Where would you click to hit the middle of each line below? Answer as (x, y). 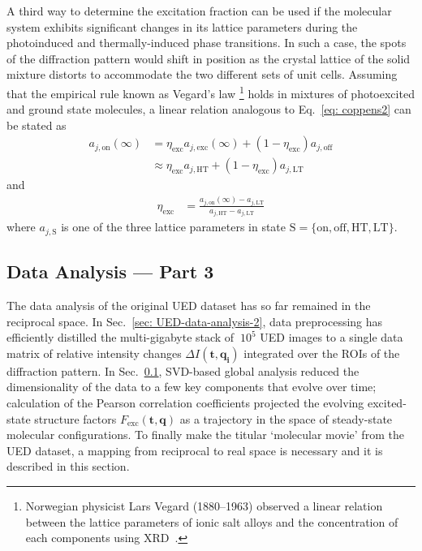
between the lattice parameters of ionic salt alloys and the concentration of (212, 521)
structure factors (75, 418)
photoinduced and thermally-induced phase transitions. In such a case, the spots (207, 43)
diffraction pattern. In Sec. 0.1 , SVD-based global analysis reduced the (183, 370)
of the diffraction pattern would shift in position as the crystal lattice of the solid (209, 58)
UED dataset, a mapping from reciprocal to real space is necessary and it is (195, 450)
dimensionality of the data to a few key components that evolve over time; (192, 387)
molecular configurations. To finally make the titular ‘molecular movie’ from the (205, 435)
